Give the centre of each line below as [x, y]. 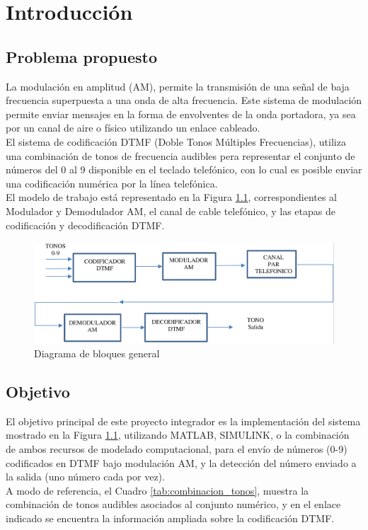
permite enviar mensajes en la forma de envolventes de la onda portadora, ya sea [181, 114]
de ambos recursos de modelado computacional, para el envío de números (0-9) [177, 449]
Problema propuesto [81, 56]
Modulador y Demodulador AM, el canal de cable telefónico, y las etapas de [171, 211]
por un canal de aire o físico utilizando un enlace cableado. [133, 128]
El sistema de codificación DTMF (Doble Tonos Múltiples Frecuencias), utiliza [176, 141]
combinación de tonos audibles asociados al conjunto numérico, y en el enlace [173, 504]
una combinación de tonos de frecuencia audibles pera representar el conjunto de [180, 155]
